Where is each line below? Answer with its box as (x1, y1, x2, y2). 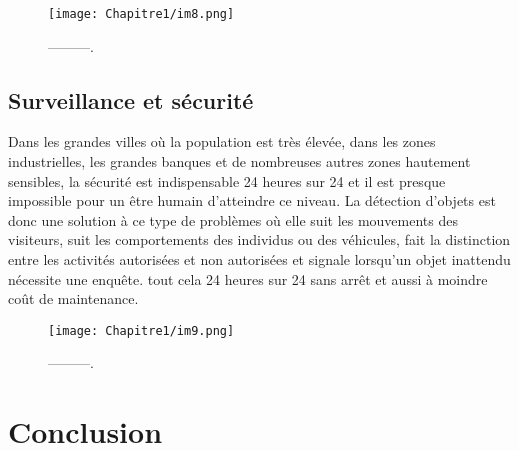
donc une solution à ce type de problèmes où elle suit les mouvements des (8, 209, 458, 230)
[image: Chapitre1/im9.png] (48, 323, 235, 338)
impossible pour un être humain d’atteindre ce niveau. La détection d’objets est (8, 190, 496, 211)
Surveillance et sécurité (8, 84, 254, 115)
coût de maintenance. (8, 288, 139, 309)
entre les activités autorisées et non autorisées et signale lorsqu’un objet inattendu (8, 249, 511, 270)
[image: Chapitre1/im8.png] (48, 7, 235, 21)
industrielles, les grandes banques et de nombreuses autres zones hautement (8, 151, 471, 172)
